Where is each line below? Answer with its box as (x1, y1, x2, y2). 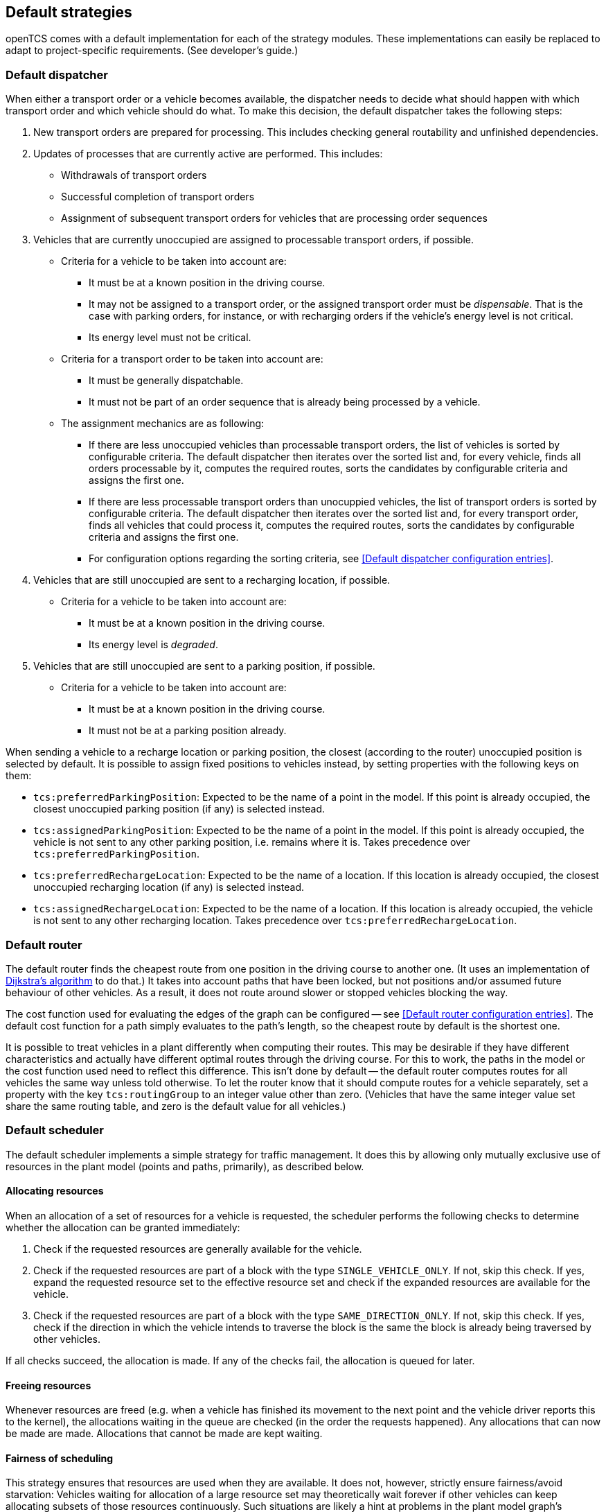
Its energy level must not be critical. (89, 331, 251, 344)
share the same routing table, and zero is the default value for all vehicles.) (6, 1100, 346, 1112)
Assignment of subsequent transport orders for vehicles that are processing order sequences (61, 212, 488, 225)
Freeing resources (6, 1379, 91, 1391)
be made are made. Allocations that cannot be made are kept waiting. (6, 1427, 323, 1440)
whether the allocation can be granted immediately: (6, 1221, 240, 1233)
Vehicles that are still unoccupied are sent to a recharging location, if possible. (33, 574, 391, 586)
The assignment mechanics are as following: (61, 417, 265, 430)
